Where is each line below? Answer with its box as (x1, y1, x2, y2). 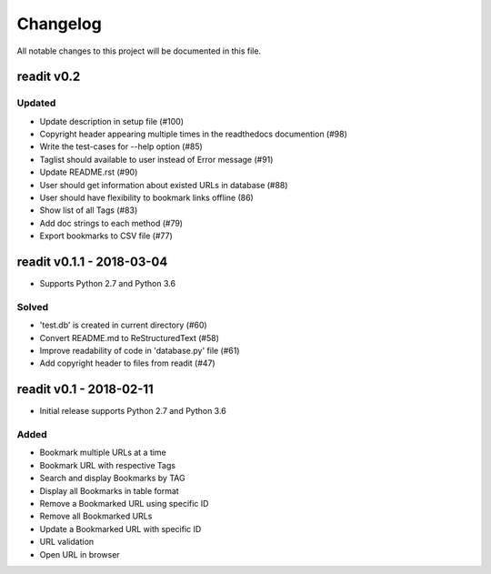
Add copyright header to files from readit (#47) (39, 357, 215, 368)
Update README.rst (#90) (39, 166, 138, 177)
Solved (16, 300, 49, 313)
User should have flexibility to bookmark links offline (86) (39, 192, 254, 204)
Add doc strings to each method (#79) (39, 217, 184, 228)
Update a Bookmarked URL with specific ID (39, 523, 202, 534)
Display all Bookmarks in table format (39, 485, 179, 496)
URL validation (39, 537, 95, 548)
